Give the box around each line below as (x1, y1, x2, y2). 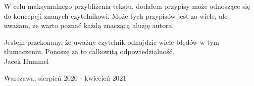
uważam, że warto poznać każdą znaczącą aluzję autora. (4, 20, 174, 30)
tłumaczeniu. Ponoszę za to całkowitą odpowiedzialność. (4, 46, 174, 57)
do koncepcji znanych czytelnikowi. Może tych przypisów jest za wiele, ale (4, 10, 228, 21)
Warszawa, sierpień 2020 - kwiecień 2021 (4, 72, 127, 83)
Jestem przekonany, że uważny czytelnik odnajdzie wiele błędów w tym (4, 36, 219, 47)
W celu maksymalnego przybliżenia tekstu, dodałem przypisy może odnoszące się (4, 1, 251, 11)
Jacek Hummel (4, 56, 49, 66)
